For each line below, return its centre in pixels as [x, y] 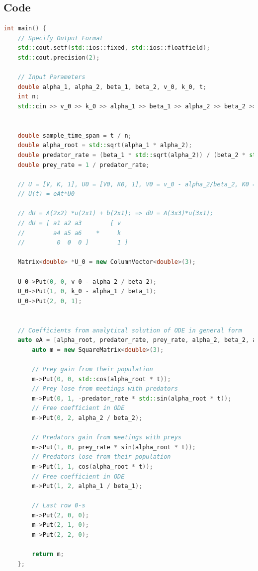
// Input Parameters [51, 77]
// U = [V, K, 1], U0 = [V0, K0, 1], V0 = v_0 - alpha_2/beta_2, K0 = [137, 184]
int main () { [25, 29]
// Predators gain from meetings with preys [107, 438]
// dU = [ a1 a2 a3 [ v [69, 223]
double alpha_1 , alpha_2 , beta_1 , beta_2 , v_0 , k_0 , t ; [112, 87]
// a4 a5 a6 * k [69, 233]
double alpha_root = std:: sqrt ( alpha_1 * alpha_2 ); [105, 145]
